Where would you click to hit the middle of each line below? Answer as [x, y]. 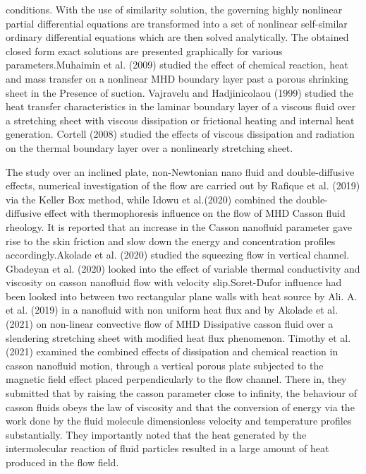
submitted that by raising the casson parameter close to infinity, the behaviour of [181, 393]
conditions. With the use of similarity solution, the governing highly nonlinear [174, 9]
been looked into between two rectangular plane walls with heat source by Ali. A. [182, 296]
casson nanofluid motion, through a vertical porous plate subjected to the [165, 365]
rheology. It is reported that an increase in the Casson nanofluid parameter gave [179, 226]
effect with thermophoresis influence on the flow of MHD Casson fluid [195, 213]
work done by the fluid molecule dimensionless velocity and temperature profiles [179, 421]
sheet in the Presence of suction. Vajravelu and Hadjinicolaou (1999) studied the [179, 92]
